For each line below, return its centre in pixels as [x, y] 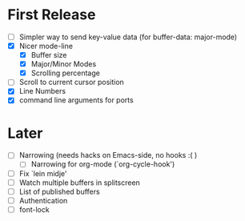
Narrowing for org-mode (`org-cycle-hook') [103, 164]
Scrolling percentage [66, 73]
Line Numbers [42, 91]
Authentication [43, 200]
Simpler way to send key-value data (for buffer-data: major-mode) [128, 37]
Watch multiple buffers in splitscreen [80, 183]
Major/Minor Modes [64, 64]
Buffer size [49, 55]
